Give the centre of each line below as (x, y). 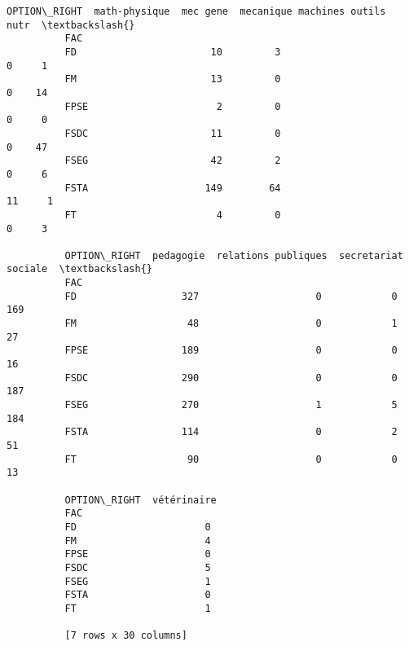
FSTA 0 (138, 595)
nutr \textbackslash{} (71, 25)
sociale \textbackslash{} (79, 269)
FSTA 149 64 (173, 188)
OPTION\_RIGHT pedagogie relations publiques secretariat (234, 255)
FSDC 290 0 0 (231, 378)
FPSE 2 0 (173, 106)
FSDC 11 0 (173, 133)
